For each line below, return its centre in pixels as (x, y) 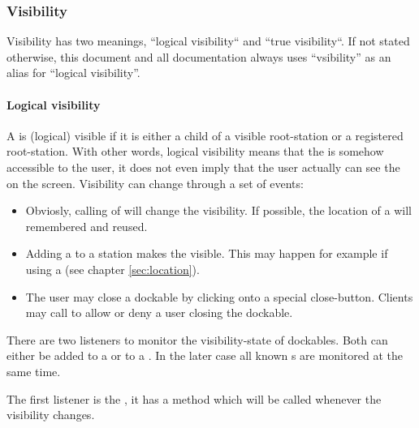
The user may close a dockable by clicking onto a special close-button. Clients (219, 296)
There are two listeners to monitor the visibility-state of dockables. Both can (197, 339)
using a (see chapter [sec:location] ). (112, 269)
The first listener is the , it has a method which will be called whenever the (194, 398)
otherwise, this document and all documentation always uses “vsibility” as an (199, 56)
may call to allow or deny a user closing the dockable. (159, 312)
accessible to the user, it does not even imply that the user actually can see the (203, 167)
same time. (34, 371)
